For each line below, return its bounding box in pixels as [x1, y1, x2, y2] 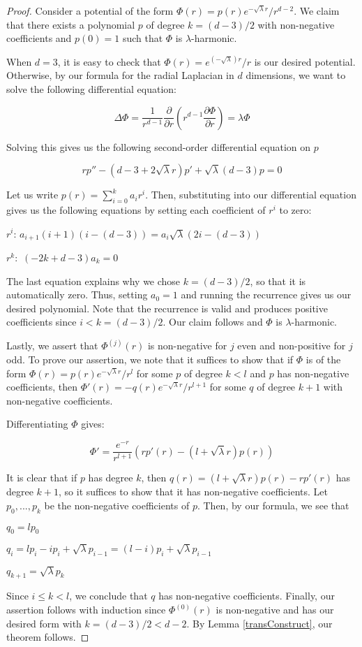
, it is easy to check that [57, 54, 161, 68]
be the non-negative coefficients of [44, 497, 190, 512]
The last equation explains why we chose [6, 273, 181, 288]
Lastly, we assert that [6, 338, 98, 353]
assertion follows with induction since [6, 602, 166, 617]
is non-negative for [147, 338, 227, 353]
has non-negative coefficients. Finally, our [158, 588, 335, 603]
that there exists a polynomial [6, 17, 135, 31]
